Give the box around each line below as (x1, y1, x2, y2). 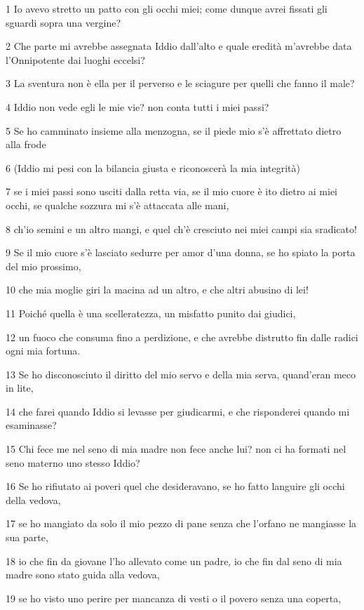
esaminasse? (6, 418, 57, 432)
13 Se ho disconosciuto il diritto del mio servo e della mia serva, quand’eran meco (6, 366, 356, 381)
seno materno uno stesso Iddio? (6, 455, 140, 470)
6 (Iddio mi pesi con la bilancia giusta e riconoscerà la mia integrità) (6, 160, 300, 175)
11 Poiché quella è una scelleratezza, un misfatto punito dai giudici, (6, 305, 296, 320)
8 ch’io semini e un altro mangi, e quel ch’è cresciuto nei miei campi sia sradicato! (6, 221, 357, 236)
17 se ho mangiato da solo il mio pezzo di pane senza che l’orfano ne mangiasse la (6, 516, 357, 531)
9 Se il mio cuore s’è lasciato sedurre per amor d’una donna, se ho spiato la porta (6, 245, 356, 260)
